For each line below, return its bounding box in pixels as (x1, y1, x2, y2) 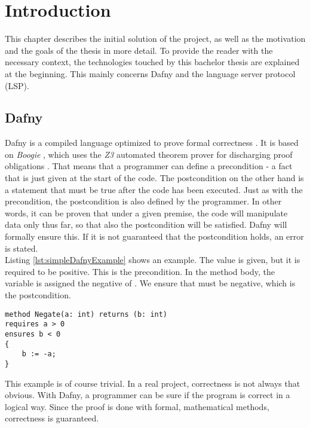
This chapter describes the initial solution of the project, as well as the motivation (5, 32, 306, 45)
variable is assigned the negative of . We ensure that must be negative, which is (5, 277, 296, 289)
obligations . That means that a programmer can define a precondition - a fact (5, 160, 293, 172)
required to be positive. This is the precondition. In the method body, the (5, 265, 275, 277)
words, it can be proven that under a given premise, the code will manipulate (5, 206, 288, 219)
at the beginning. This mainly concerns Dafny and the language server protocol (5, 67, 296, 80)
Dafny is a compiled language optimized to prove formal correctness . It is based (5, 136, 299, 149)
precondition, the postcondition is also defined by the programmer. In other (5, 195, 282, 207)
